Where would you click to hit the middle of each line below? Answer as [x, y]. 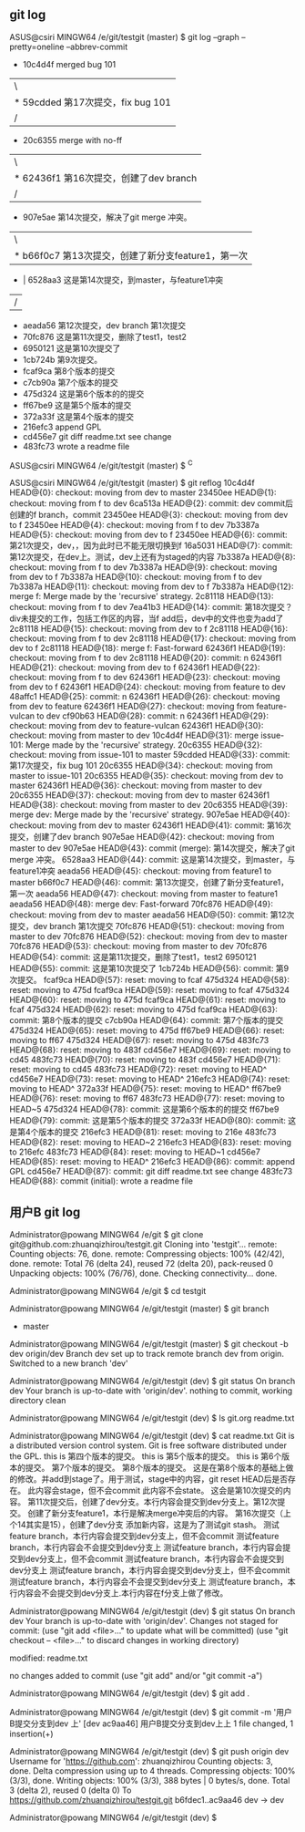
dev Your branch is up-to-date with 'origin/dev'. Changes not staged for [144, 1621]
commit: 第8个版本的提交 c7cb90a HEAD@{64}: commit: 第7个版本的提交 [147, 1020]
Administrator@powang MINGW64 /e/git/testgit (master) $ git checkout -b [149, 1344]
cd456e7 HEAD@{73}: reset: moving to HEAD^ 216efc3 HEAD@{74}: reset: [150, 1079]
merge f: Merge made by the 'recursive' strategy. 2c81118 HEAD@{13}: [142, 596]
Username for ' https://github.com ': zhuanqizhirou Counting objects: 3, [141, 1761]
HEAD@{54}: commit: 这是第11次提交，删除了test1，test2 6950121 [133, 957]
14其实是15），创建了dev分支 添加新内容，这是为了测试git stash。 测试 [148, 1525]
